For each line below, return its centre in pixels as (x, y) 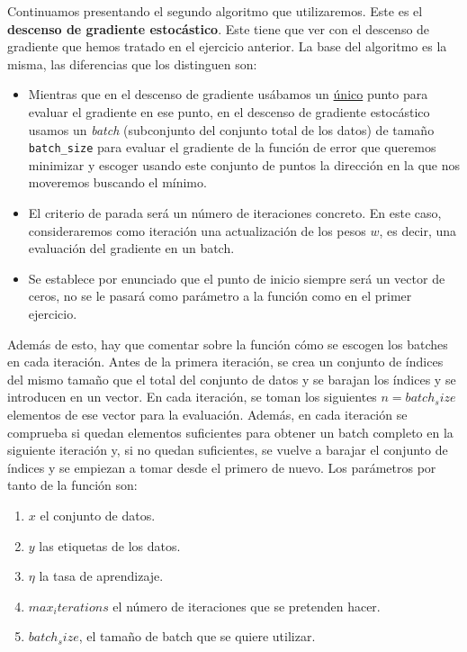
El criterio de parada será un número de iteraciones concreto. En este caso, (235, 213)
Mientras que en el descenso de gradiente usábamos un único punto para (228, 94)
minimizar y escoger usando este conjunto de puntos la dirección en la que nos (244, 164)
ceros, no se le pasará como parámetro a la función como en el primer (220, 296)
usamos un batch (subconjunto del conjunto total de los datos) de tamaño (231, 129)
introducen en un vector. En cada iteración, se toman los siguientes (192, 397)
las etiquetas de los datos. (110, 545)
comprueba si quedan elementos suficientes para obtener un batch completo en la (230, 432)
